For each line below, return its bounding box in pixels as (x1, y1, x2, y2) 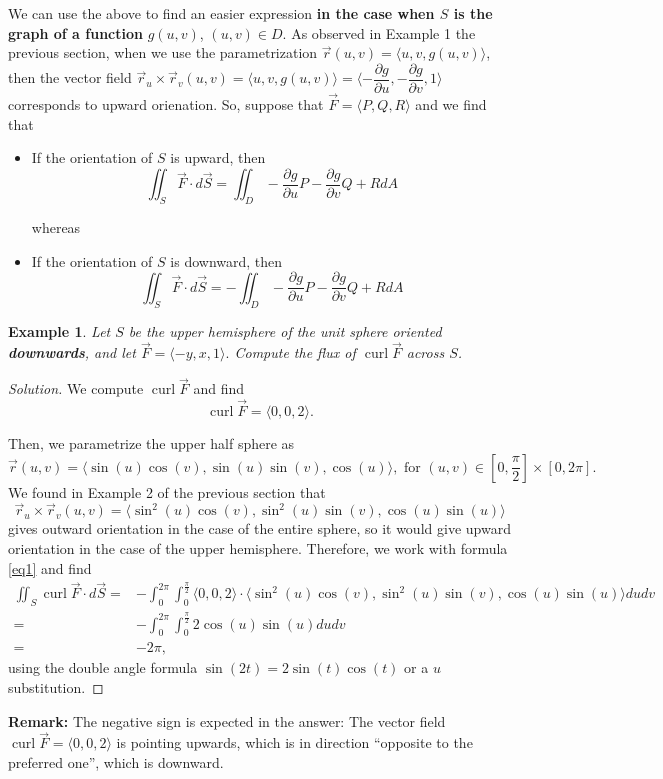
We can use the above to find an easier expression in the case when (8, 3, 435, 23)
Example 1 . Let (8, 320, 111, 341)
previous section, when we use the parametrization (8, 42, 318, 63)
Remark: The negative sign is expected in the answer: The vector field (8, 710, 446, 731)
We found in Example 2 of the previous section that (8, 481, 326, 502)
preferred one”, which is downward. (8, 752, 224, 773)
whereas (31, 217, 81, 238)
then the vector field (8, 67, 132, 88)
